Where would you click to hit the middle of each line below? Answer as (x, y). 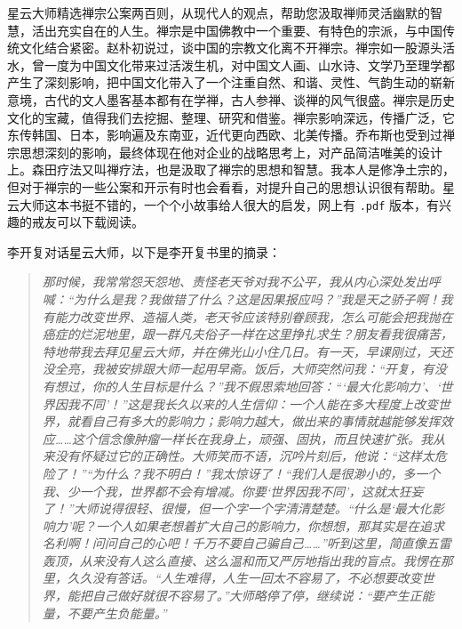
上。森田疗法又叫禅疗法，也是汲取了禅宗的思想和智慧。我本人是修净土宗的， (231, 169)
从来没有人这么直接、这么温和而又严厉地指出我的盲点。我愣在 (260, 560)
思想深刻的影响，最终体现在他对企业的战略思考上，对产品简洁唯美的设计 (231, 152)
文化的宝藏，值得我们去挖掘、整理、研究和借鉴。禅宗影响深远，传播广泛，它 (231, 117)
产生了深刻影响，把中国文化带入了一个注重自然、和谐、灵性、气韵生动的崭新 (231, 82)
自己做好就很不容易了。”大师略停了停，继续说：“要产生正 (257, 596)
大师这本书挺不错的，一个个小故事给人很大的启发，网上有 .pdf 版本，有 (229, 204)
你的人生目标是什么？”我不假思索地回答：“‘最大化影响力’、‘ (266, 386)
